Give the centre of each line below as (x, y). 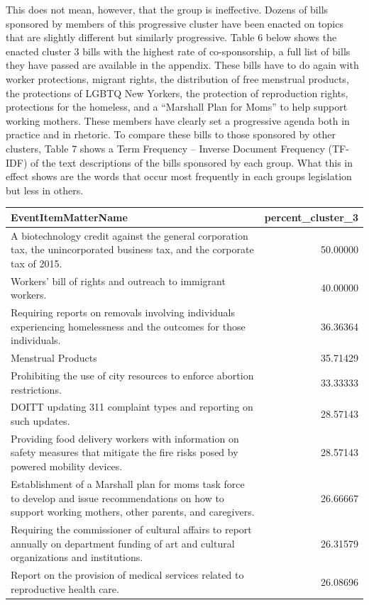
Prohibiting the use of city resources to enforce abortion (132, 375)
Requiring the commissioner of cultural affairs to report (131, 529)
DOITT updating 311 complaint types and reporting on (132, 407)
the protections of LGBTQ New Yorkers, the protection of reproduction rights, (177, 93)
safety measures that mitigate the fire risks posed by (125, 452)
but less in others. (45, 190)
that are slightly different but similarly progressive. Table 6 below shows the (171, 37)
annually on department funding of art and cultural (123, 543)
